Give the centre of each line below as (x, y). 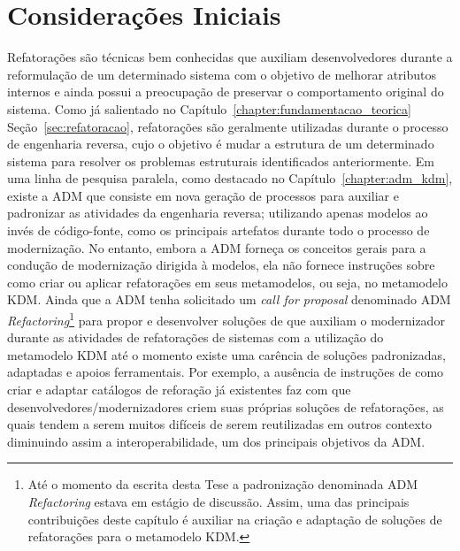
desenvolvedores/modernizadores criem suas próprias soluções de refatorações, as (226, 406)
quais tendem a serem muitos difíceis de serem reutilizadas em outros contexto (220, 424)
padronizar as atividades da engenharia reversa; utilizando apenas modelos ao (218, 213)
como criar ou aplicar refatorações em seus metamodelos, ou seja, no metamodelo (227, 282)
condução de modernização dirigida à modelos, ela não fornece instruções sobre (221, 265)
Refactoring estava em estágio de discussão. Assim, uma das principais (218, 502)
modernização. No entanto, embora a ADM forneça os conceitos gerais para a (217, 247)
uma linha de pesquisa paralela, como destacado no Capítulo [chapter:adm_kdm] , (230, 178)
